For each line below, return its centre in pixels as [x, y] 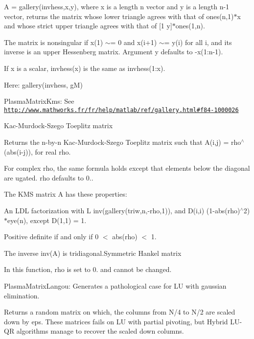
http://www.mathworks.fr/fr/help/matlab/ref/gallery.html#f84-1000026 [121, 110]
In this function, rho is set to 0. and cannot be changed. [88, 269]
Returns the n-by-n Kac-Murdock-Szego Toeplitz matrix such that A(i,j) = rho [123, 142]
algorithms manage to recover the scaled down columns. [100, 331]
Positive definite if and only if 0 [51, 237]
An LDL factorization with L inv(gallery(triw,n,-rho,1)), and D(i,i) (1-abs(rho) [122, 210]
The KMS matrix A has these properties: [66, 194]
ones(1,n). [190, 26]
